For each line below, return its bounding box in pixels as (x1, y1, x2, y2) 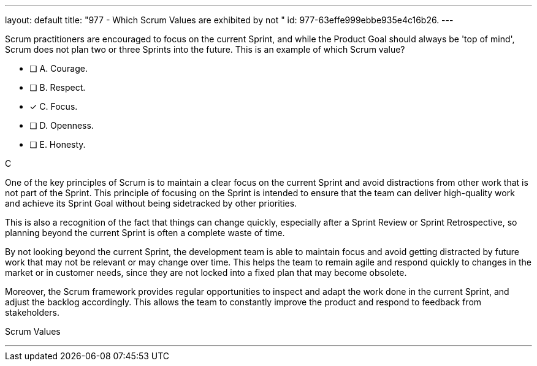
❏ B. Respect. (29, 82, 86, 93)
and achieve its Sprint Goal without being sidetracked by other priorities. (5, 198, 297, 208)
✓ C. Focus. (29, 101, 78, 112)
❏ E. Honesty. (29, 139, 86, 150)
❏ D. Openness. (29, 120, 94, 131)
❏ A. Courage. (29, 63, 88, 74)
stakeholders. (5, 307, 59, 318)
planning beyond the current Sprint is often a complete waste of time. (5, 227, 285, 238)
